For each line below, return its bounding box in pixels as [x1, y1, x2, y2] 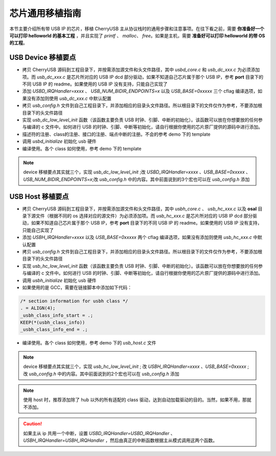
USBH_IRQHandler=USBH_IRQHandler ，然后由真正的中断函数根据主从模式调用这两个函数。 [23, 437, 217, 443]
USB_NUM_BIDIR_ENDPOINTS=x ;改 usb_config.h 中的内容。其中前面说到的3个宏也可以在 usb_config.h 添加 [23, 176, 250, 182]
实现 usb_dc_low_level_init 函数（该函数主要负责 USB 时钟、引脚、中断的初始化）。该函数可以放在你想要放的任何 [22, 117, 258, 123]
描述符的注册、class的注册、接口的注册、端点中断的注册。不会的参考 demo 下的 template [22, 131, 211, 137]
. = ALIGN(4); [20, 305, 56, 311]
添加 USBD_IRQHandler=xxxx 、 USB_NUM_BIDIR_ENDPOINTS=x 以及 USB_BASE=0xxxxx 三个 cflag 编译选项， [22, 88, 258, 94]
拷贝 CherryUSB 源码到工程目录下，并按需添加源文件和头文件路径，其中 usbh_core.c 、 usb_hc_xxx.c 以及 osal [22, 205, 257, 212]
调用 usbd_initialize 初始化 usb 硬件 [22, 138, 97, 144]
